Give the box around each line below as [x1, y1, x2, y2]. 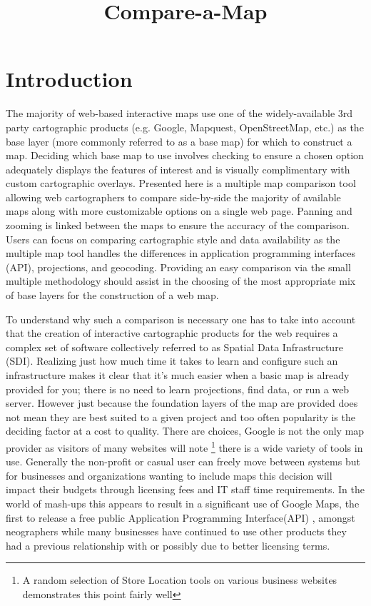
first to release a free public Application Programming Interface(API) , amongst [6, 510, 355, 525]
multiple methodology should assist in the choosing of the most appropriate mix [6, 273, 356, 288]
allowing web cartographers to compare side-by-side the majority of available [6, 189, 341, 204]
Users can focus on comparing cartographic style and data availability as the [6, 231, 340, 246]
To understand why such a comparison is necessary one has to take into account [6, 311, 356, 326]
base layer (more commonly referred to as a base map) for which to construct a [6, 133, 352, 148]
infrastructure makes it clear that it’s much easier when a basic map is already [6, 368, 350, 382]
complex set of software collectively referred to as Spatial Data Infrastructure [6, 339, 343, 354]
